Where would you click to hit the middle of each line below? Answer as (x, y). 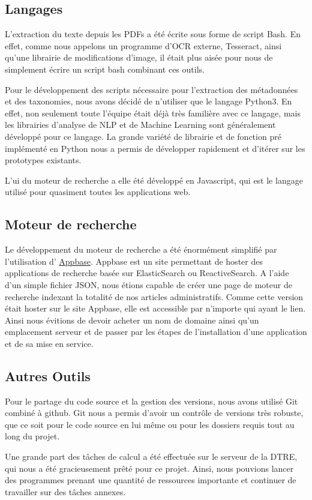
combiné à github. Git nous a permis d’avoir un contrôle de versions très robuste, (154, 413)
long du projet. (32, 436)
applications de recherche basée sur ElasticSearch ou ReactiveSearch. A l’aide (147, 273)
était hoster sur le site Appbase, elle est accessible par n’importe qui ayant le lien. (155, 308)
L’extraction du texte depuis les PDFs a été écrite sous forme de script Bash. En (153, 34)
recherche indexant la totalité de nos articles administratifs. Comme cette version (154, 296)
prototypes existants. (43, 160)
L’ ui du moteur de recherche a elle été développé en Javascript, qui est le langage (154, 180)
